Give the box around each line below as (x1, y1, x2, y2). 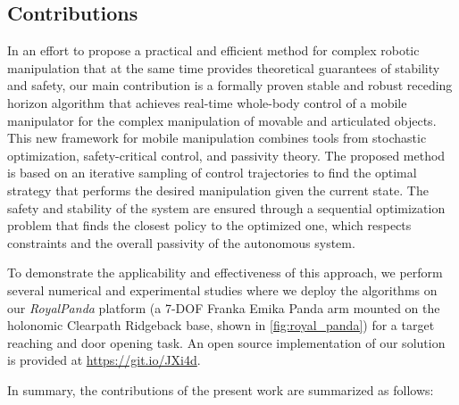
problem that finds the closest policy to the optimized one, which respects (7, 216, 412, 235)
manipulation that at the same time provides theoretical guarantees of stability (7, 58, 440, 77)
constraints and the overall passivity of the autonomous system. (7, 233, 355, 252)
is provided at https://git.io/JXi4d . (7, 351, 201, 369)
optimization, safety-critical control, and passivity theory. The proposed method (7, 145, 446, 164)
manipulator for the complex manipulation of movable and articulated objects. (7, 111, 437, 129)
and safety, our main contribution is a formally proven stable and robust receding (7, 76, 453, 95)
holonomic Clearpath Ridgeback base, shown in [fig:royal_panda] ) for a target (7, 316, 435, 335)
